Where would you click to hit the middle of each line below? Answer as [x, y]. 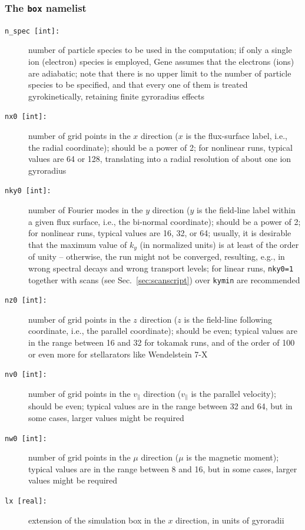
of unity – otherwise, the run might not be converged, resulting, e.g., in [157, 256]
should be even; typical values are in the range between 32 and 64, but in [160, 406]
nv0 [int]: [26, 375]
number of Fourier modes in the [86, 210]
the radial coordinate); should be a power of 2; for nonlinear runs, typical [160, 147]
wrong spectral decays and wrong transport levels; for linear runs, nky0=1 [161, 268]
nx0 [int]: [26, 117]
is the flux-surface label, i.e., [236, 136]
